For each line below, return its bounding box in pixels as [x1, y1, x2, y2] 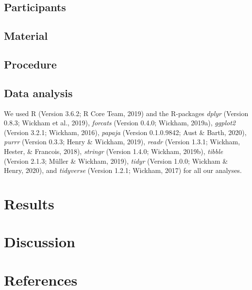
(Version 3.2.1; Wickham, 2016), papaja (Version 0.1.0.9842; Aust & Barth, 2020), [4, 127, 247, 137]
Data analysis [4, 85, 73, 100]
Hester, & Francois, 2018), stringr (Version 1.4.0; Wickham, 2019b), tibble [4, 146, 223, 156]
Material [4, 28, 48, 43]
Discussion [4, 232, 75, 252]
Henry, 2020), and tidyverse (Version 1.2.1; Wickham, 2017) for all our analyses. [4, 165, 242, 175]
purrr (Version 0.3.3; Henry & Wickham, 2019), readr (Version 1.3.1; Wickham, [4, 136, 240, 147]
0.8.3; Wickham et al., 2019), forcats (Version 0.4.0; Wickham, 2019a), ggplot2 [4, 118, 235, 128]
